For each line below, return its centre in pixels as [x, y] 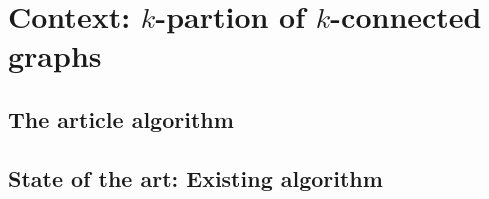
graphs [55, 55]
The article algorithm [121, 118]
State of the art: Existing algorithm [195, 177]
